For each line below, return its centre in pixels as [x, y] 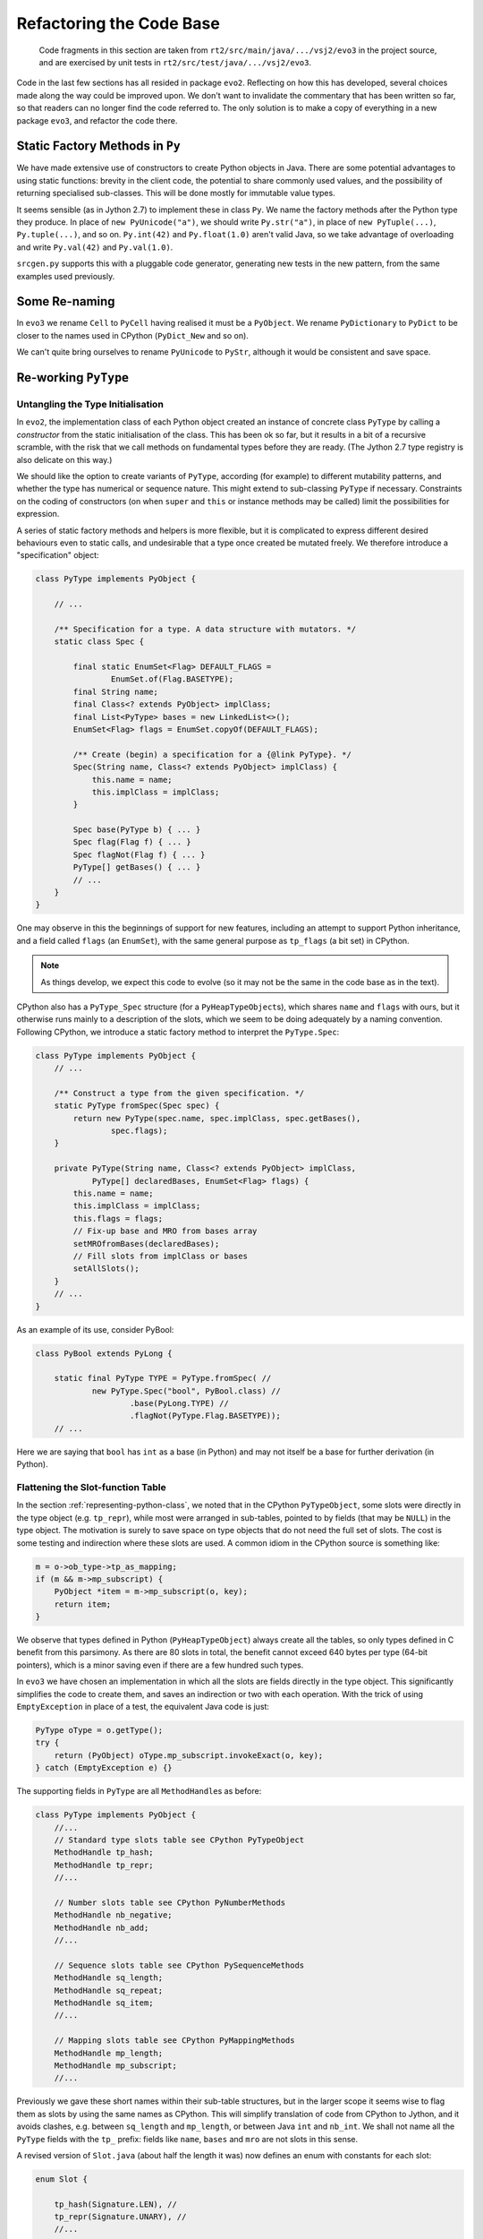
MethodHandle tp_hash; [104, 1853]
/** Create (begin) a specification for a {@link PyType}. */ [212, 754]
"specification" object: [58, 555]
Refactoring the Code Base [119, 23]
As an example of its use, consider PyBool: [95, 1329]
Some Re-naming [66, 301]
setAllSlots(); [106, 1269]
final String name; [115, 691]
